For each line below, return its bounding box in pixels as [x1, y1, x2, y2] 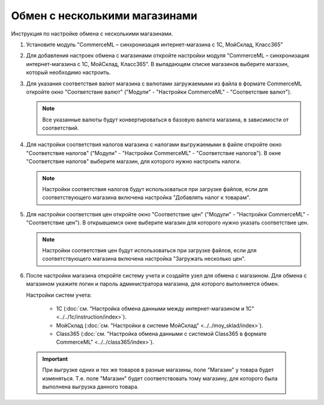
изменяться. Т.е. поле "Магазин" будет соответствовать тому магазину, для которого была [42, 374, 278, 382]
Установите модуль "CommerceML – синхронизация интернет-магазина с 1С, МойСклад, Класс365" [26, 41, 283, 48]
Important [42, 355, 68, 362]
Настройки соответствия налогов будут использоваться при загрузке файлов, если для [42, 186, 268, 193]
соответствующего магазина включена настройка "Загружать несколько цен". [42, 255, 246, 263]
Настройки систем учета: [26, 291, 92, 299]
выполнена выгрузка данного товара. [42, 383, 139, 391]
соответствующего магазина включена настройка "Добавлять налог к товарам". [42, 194, 251, 201]
